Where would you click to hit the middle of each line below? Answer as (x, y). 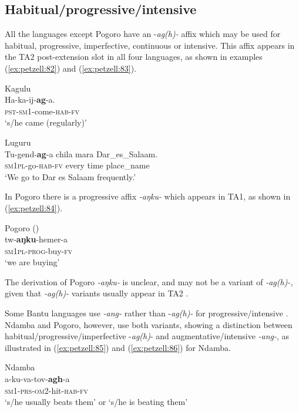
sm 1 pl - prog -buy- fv (39, 250)
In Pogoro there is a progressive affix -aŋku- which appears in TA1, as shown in (148, 196)
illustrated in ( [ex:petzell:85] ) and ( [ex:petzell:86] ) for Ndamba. (118, 347)
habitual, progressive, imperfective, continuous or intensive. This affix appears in (150, 45)
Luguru (18, 142)
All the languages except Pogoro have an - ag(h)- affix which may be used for (143, 34)
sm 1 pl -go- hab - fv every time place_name (77, 165)
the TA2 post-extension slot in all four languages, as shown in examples (134, 57)
